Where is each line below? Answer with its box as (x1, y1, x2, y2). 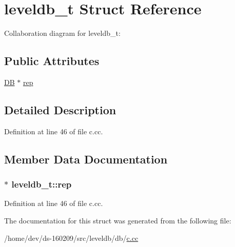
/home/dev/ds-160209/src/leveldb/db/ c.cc (4, 232, 139, 243)
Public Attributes (4, 53, 100, 69)
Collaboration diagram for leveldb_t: (4, 28, 121, 38)
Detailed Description (4, 101, 116, 117)
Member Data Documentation (4, 151, 168, 167)
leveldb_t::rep (11, 178, 72, 191)
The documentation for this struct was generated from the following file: (4, 215, 231, 225)
